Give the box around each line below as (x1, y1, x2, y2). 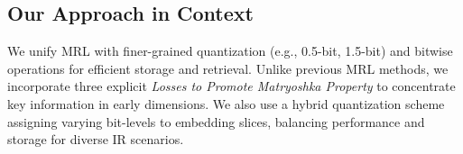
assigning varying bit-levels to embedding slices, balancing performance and (7, 112, 425, 131)
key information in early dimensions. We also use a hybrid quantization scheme (7, 94, 445, 113)
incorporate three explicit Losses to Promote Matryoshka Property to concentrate (7, 77, 456, 95)
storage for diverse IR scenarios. (7, 130, 184, 149)
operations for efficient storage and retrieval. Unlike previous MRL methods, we (7, 59, 449, 77)
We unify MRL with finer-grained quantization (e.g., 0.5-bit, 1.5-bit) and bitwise (7, 41, 453, 60)
